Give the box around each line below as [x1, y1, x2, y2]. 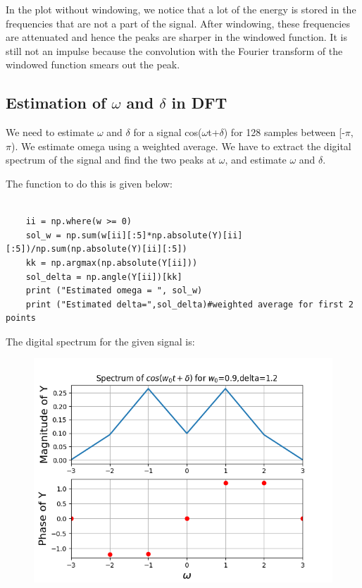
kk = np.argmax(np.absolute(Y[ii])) [25, 257, 198, 268]
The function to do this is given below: [6, 176, 173, 190]
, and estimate [225, 152, 287, 167]
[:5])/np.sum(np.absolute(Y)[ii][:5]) [6, 244, 187, 255]
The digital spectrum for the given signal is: [6, 333, 195, 348]
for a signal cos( [133, 125, 202, 140]
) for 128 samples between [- [223, 125, 345, 140]
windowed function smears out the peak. [6, 57, 180, 72]
